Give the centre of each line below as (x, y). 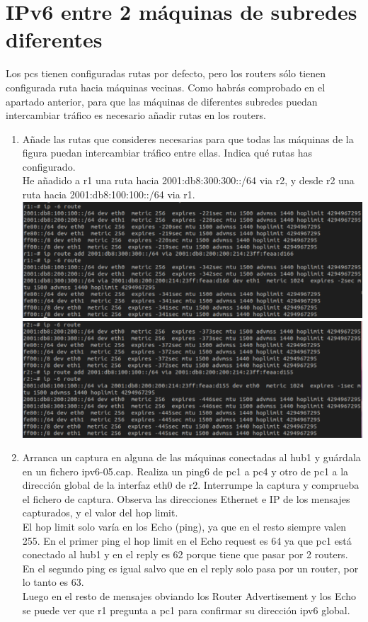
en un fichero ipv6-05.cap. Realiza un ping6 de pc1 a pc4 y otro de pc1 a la (185, 471)
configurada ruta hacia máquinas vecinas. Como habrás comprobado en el (166, 87)
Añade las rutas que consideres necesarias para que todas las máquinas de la (188, 138)
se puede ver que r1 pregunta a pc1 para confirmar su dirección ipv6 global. (186, 610)
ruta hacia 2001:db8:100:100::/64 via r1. (109, 194)
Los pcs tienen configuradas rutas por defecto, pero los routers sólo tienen (166, 73)
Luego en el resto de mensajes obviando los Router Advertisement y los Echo (189, 596)
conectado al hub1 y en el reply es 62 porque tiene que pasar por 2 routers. (185, 554)
